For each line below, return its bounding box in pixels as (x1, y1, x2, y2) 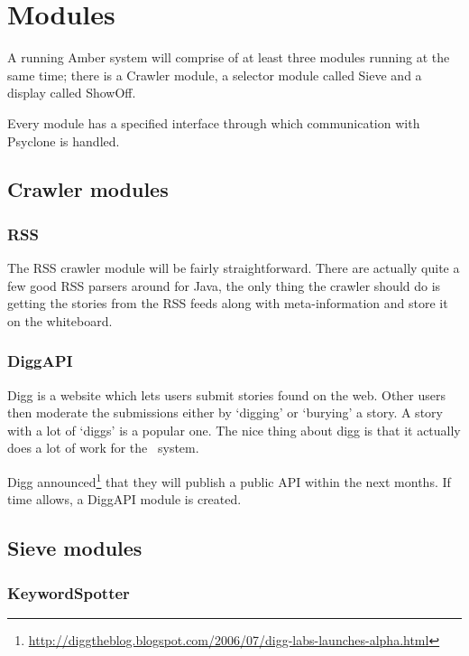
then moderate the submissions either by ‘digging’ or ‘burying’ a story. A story (7, 403, 443, 422)
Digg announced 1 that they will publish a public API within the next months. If (7, 470, 451, 491)
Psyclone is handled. (7, 131, 120, 150)
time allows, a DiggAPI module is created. (7, 490, 242, 509)
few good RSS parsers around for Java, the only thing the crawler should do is (7, 276, 441, 295)
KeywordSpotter (7, 581, 130, 604)
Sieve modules (7, 534, 143, 562)
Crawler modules (7, 175, 169, 203)
